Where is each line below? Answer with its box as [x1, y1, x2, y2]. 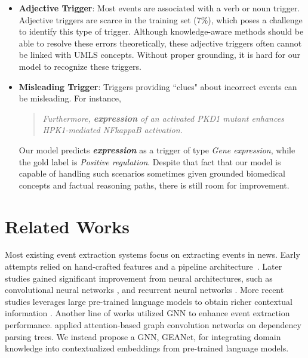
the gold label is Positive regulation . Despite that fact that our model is [19, 155, 281, 168]
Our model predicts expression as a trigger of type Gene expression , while [19, 143, 295, 156]
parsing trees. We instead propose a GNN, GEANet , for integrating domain [5, 330, 281, 342]
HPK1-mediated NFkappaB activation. [42, 124, 183, 136]
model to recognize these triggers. [19, 60, 141, 72]
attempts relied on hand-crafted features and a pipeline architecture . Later [5, 260, 282, 273]
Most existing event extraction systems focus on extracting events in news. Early [5, 248, 300, 261]
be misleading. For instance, [19, 92, 121, 104]
